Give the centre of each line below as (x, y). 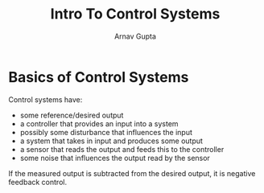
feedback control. (37, 182)
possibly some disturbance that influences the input (106, 132)
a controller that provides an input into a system (99, 123)
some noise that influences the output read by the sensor (115, 158)
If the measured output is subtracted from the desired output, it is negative (132, 173)
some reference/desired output (72, 115)
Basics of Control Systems (99, 77)
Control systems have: (45, 99)
